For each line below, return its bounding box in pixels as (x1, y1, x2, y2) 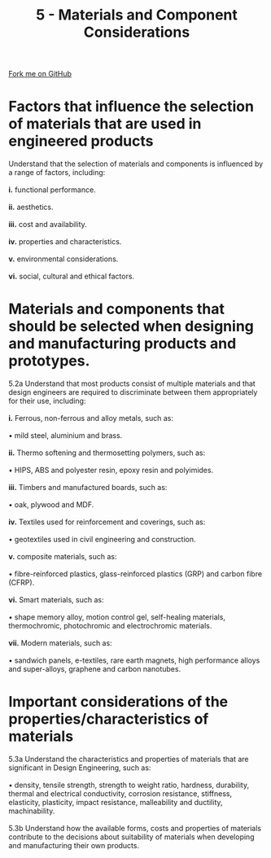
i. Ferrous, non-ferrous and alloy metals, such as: (8, 414, 173, 423)
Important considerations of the (8, 693, 229, 711)
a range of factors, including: (8, 168, 106, 177)
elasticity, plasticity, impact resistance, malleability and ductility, (8, 798, 223, 807)
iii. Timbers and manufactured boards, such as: (8, 483, 168, 492)
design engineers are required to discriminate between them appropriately (8, 387, 258, 397)
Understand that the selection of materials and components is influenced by (8, 159, 264, 169)
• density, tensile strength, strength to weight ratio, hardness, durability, (8, 780, 250, 790)
